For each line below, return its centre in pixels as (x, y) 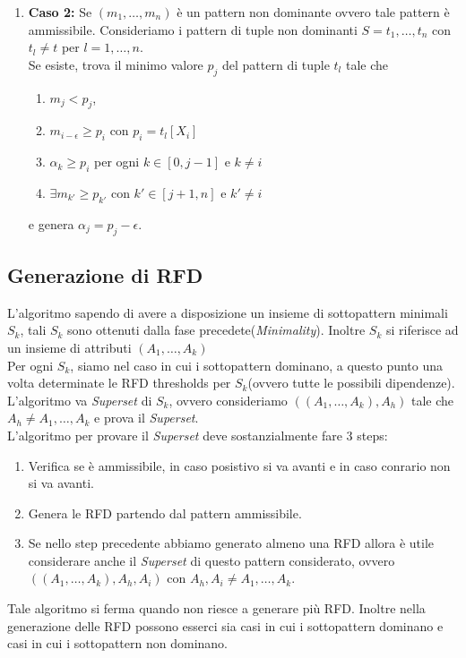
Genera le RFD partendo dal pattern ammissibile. (165, 513)
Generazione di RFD (105, 274)
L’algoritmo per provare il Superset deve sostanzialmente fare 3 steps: (198, 435)
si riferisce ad (422, 330)
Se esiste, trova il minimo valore (116, 64)
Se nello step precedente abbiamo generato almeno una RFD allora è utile (231, 543)
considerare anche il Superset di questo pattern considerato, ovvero (211, 560)
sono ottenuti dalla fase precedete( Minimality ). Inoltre (216, 330)
